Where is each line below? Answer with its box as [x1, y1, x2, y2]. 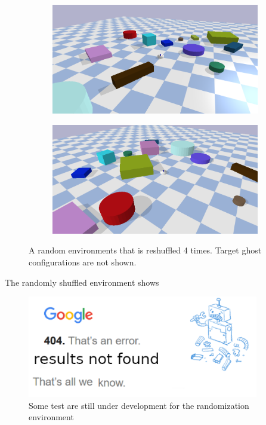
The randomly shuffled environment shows [5, 276, 159, 288]
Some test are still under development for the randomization [29, 399, 249, 411]
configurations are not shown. [29, 255, 137, 268]
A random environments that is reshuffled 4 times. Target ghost [29, 244, 262, 256]
